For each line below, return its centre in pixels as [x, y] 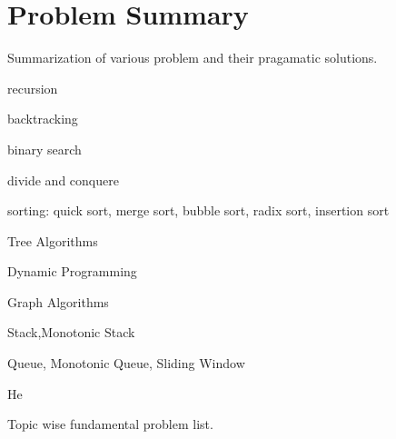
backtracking [43, 119]
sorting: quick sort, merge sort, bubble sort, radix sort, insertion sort [198, 210]
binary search [45, 149]
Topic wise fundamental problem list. [110, 424]
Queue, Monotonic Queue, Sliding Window [126, 363]
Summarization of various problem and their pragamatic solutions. [193, 58]
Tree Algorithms [53, 240]
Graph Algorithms [58, 301]
